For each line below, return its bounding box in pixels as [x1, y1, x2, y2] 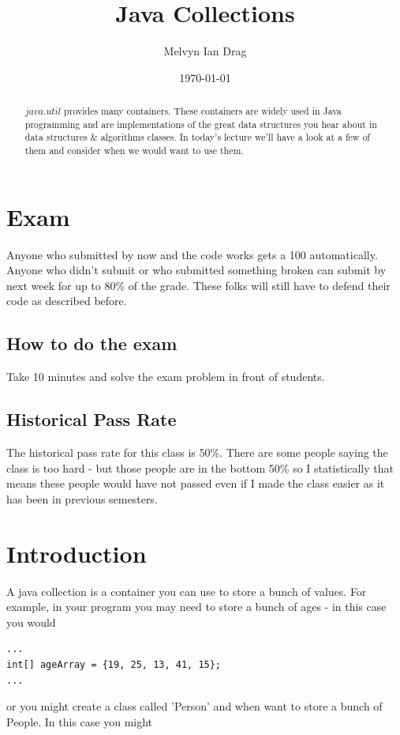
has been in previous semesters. [6, 490, 158, 507]
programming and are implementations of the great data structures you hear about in [24, 117, 377, 130]
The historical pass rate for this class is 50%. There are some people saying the [6, 444, 388, 461]
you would [6, 613, 56, 630]
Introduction [6, 537, 147, 569]
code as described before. [6, 292, 127, 309]
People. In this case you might [6, 713, 153, 729]
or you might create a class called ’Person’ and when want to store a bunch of [6, 698, 383, 714]
